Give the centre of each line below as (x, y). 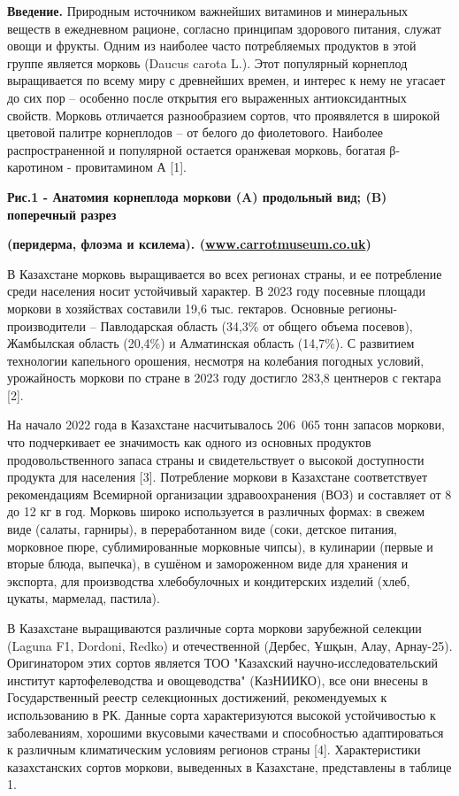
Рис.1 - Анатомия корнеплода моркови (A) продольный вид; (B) (197, 196)
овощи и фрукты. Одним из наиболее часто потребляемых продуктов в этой (212, 46)
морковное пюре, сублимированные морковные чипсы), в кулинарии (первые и (220, 546)
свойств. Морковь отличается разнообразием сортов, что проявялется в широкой (224, 115)
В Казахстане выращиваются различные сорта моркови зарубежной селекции (214, 628)
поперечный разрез (62, 214)
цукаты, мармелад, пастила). (84, 598)
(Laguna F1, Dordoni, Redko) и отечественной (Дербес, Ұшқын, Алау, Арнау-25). (230, 645)
